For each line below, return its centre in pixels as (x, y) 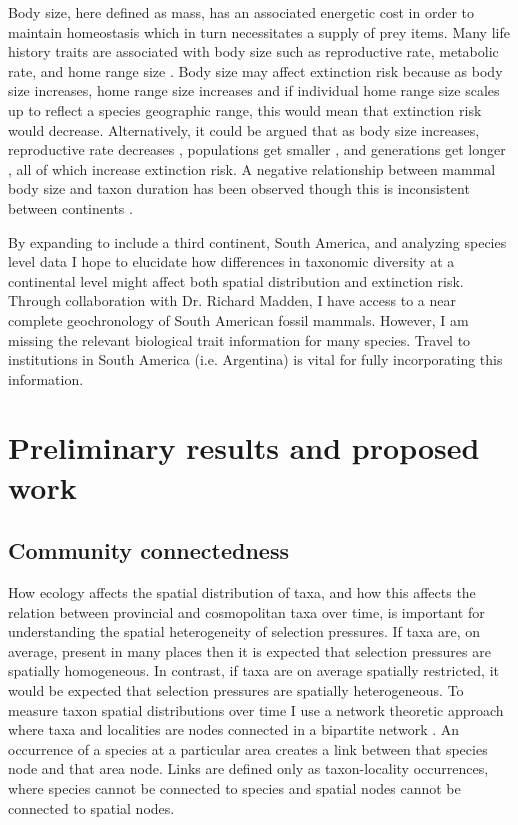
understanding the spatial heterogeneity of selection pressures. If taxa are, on (244, 631)
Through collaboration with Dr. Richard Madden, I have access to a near (232, 300)
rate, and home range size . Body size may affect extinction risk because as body (255, 70)
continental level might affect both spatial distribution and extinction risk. (236, 280)
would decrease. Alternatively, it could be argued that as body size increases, (244, 129)
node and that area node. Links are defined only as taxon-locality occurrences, (248, 768)
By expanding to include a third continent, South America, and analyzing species (257, 241)
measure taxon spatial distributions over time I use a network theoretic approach (256, 709)
